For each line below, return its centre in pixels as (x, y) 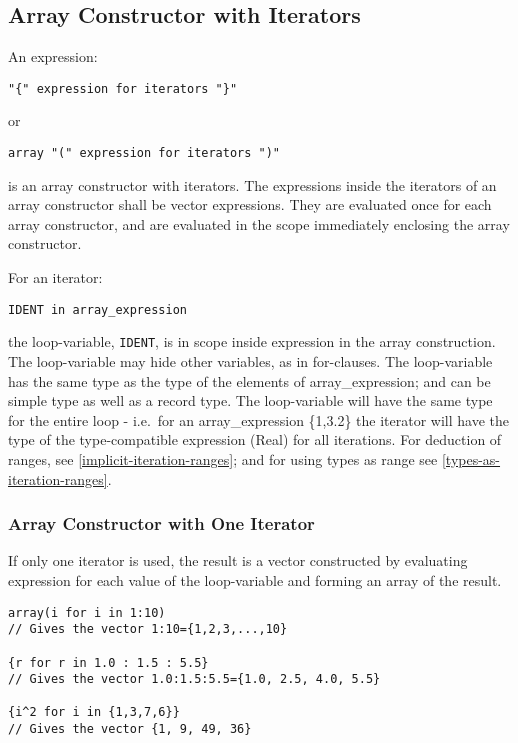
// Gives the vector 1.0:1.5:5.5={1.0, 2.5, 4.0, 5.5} (194, 679)
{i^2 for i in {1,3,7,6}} (94, 712)
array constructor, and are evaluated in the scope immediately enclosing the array (259, 223)
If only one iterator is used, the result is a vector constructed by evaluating (238, 560)
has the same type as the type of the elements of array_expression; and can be (249, 380)
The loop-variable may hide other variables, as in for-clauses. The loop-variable (250, 360)
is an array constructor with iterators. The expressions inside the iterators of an (252, 184)
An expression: (53, 56)
